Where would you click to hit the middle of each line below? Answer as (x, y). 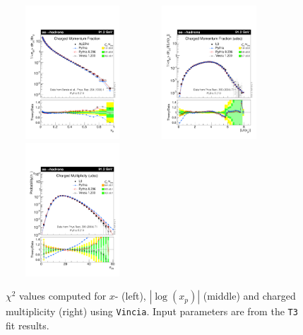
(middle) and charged (249, 296)
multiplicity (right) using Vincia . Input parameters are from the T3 (152, 311)
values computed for (63, 296)
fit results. (28, 325)
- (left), (130, 296)
